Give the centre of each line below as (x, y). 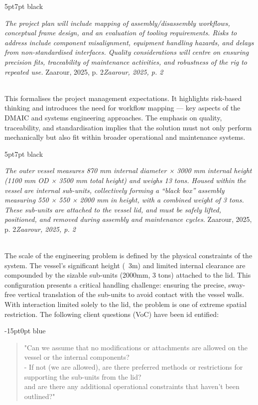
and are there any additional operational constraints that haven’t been (132, 386)
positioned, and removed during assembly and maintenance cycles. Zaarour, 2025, (128, 219)
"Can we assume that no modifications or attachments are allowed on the (136, 347)
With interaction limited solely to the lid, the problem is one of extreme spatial (126, 304)
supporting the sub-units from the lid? (83, 376)
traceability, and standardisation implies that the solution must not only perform (128, 127)
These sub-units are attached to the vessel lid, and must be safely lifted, (113, 209)
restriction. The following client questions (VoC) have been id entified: (112, 314)
